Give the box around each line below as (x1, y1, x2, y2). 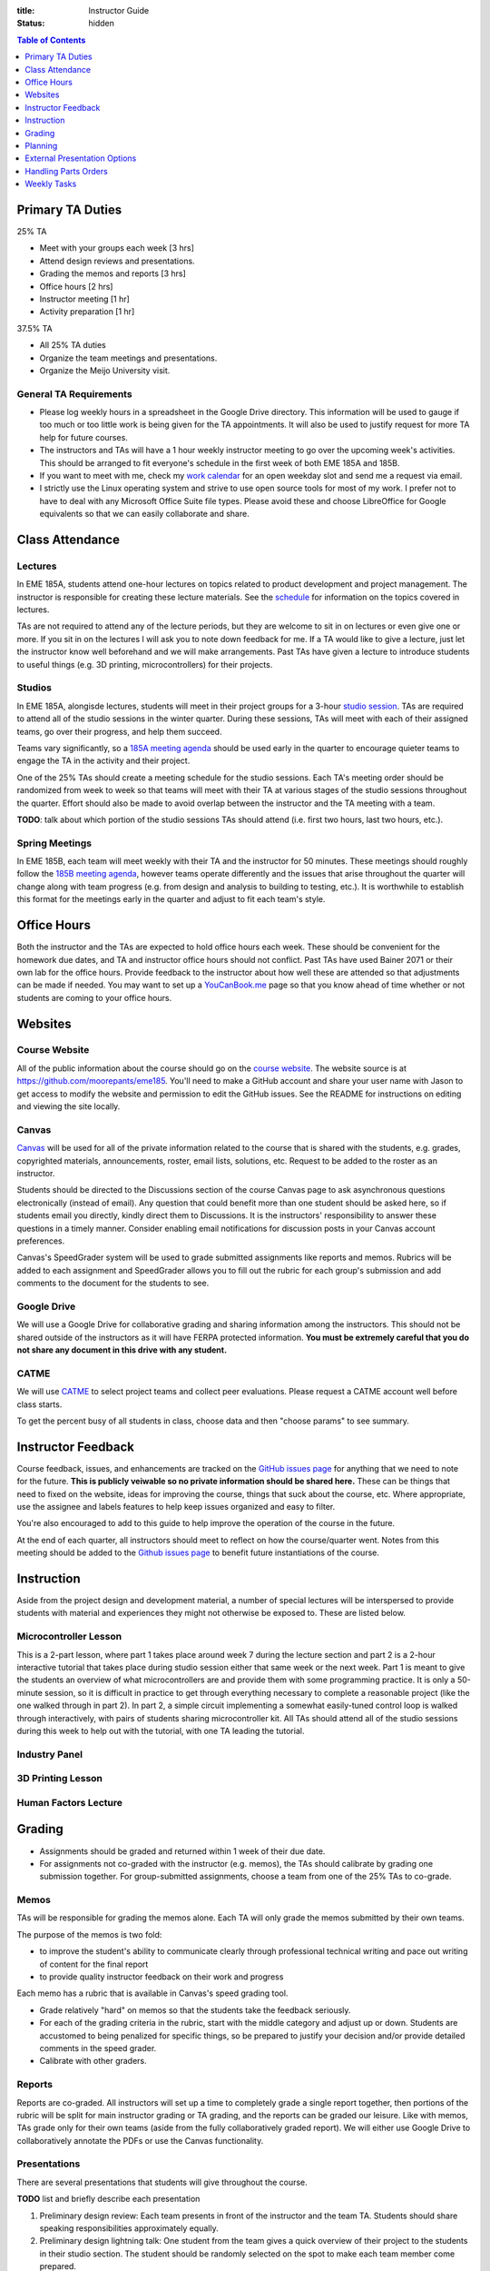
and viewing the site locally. (16, 1101, 121, 1112)
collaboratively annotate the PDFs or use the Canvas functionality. (16, 2135, 264, 2146)
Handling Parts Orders (24, 165, 108, 176)
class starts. (16, 1399, 63, 1410)
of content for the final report (39, 1959, 149, 1969)
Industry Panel (16, 1748, 83, 1760)
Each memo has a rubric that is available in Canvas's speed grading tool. (16, 1988, 289, 1998)
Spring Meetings (16, 837, 93, 849)
